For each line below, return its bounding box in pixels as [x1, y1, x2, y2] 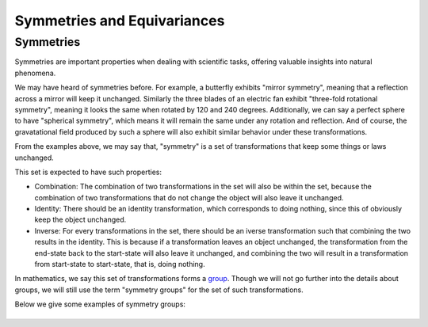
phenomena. [14, 68, 56, 78]
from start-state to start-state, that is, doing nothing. [34, 260, 205, 269]
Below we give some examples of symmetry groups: [14, 299, 186, 309]
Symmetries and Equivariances [14, 12, 225, 29]
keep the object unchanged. [34, 215, 127, 225]
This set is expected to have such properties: [14, 167, 162, 177]
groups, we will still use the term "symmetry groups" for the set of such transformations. [14, 285, 304, 295]
